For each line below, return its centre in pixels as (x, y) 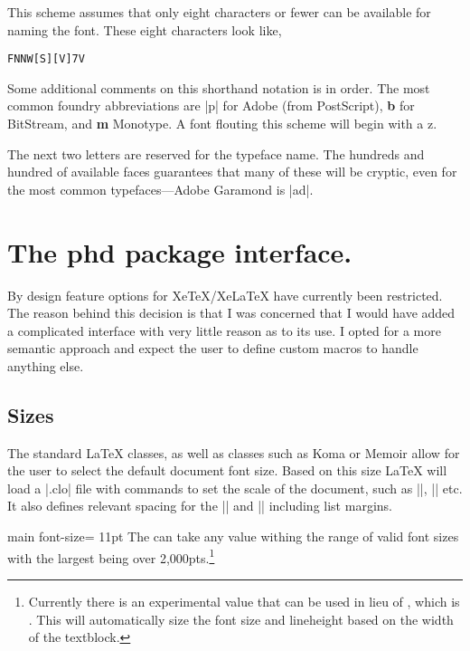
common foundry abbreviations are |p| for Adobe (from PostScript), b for (211, 105)
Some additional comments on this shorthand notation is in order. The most (219, 87)
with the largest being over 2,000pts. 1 (111, 556)
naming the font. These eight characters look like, (145, 29)
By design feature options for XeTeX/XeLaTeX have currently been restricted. (225, 295)
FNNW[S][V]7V (46, 59)
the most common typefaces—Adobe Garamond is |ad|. (160, 189)
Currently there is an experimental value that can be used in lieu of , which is (244, 601)
